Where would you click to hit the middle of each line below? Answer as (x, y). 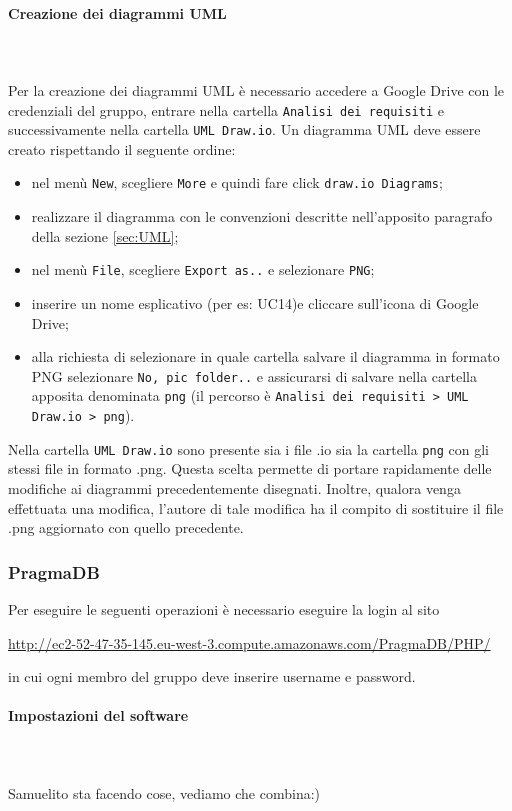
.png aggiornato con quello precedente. (126, 527)
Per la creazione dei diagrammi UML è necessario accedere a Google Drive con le (256, 89)
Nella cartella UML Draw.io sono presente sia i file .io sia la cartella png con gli (248, 448)
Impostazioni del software (98, 715)
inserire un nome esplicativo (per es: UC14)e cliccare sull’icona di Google (255, 302)
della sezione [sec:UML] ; (105, 235)
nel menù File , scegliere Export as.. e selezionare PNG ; (203, 269)
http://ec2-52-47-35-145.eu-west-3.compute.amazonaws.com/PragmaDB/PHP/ (249, 642)
